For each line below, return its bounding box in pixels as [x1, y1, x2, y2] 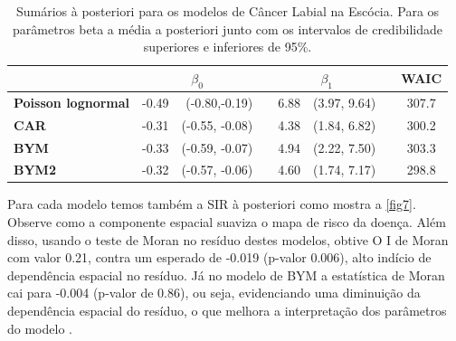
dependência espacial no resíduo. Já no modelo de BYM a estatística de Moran [7, 265, 445, 284]
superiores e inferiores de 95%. [143, 37, 312, 56]
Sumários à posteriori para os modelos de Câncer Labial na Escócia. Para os [15, 2, 440, 20]
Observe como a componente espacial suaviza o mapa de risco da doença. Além [7, 213, 446, 232]
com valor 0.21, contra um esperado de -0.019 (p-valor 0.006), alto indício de [7, 248, 432, 267]
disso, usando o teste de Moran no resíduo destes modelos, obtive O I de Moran [7, 230, 449, 249]
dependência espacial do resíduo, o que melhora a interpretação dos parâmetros [7, 301, 447, 320]
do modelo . [7, 318, 72, 337]
